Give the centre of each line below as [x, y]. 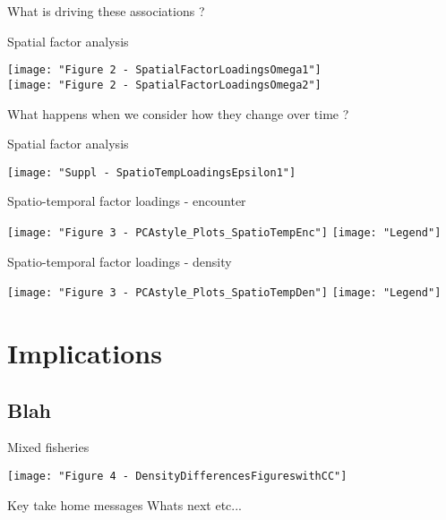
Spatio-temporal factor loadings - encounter [127, 201]
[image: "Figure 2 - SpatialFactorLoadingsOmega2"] [164, 85]
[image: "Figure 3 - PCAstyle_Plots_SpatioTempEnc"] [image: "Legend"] [224, 232]
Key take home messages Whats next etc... [124, 504]
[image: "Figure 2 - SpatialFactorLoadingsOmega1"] [164, 70]
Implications [85, 353]
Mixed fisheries [48, 447]
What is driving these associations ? [106, 11]
